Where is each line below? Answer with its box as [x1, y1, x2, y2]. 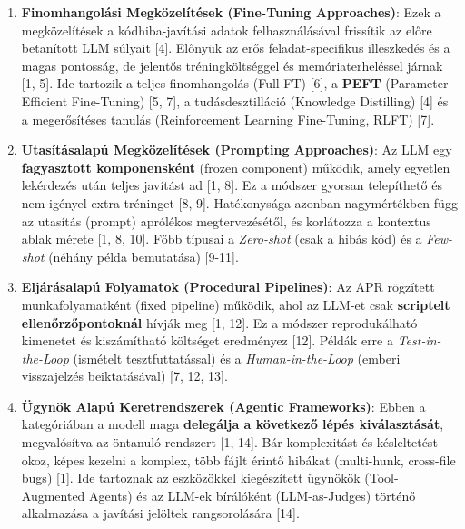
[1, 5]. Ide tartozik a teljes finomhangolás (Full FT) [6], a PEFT [21, 74, 381, 93]
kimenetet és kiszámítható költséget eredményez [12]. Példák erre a [21, 331, 393, 350]
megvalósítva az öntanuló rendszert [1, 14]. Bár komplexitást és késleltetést [21, 433, 438, 452]
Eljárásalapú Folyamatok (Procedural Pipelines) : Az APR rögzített [21, 277, 435, 296]
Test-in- [397, 331, 441, 350]
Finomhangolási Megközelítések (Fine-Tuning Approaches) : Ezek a [21, 3, 441, 21]
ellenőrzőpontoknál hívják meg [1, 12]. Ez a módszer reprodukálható [21, 313, 418, 332]
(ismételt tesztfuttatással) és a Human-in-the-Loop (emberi [73, 348, 401, 367]
